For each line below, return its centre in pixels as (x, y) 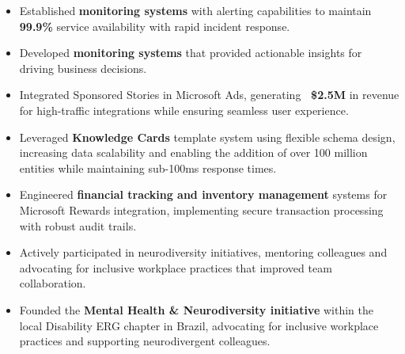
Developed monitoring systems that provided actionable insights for (191, 53)
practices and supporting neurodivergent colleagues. (145, 341)
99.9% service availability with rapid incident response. (155, 26)
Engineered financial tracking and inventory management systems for (203, 194)
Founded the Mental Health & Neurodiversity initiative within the (196, 309)
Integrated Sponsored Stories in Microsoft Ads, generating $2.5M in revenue (209, 95)
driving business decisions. (83, 68)
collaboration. (53, 283)
